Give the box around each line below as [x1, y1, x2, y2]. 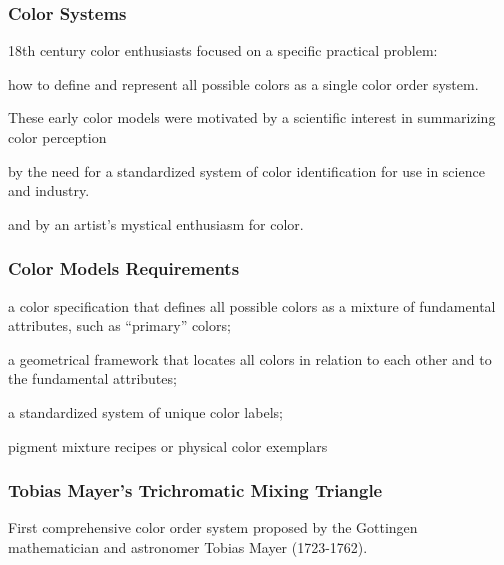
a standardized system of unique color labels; [8, 401, 283, 422]
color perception [8, 127, 107, 147]
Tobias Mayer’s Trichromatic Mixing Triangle [8, 478, 383, 503]
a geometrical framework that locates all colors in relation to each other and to [8, 348, 492, 369]
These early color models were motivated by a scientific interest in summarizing [8, 107, 496, 128]
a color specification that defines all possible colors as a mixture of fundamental [8, 295, 496, 316]
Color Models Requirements [8, 256, 240, 281]
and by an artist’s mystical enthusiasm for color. [8, 213, 304, 234]
